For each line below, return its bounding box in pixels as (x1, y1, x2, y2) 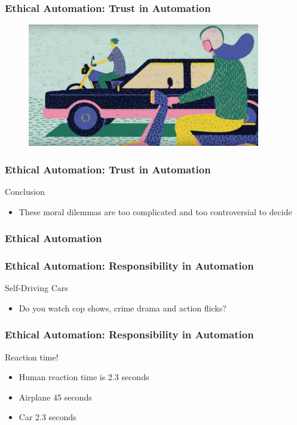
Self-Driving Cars (5, 282, 68, 294)
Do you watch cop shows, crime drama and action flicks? (19, 301, 226, 314)
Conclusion (5, 185, 45, 197)
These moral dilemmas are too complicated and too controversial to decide (19, 205, 292, 218)
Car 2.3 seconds (19, 411, 76, 423)
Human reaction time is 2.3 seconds (19, 371, 149, 383)
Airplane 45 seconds (19, 390, 92, 403)
